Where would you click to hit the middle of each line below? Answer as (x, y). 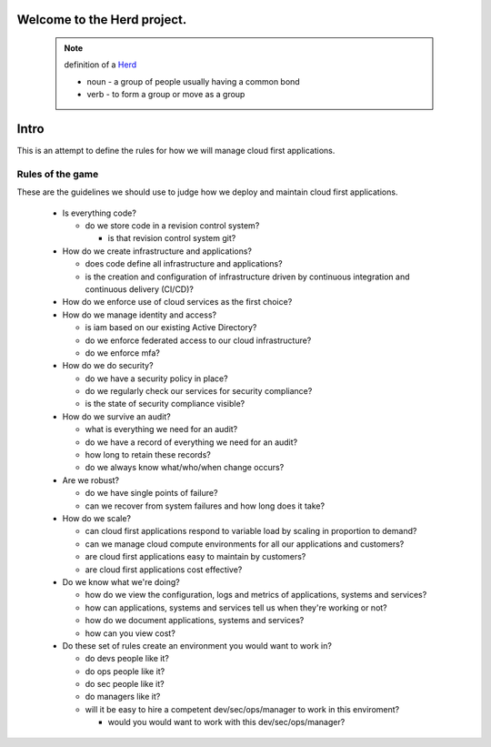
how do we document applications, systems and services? (195, 621)
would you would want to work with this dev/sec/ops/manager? (226, 722)
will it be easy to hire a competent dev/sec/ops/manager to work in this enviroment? (242, 709)
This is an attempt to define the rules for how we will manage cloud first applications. (176, 151)
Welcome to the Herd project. (102, 20)
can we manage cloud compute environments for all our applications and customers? (245, 544)
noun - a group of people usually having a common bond (193, 81)
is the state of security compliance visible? (165, 404)
